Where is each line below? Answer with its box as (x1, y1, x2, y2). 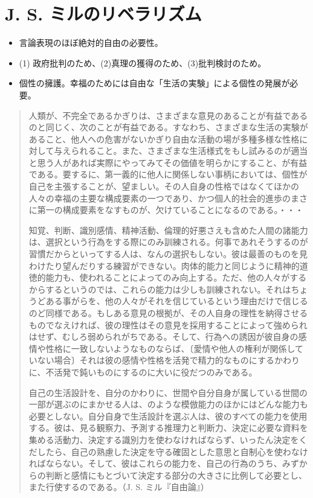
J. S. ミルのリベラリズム (5, 1, 202, 26)
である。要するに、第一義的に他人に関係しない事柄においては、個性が (28, 168, 308, 180)
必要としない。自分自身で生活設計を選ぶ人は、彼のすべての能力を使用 (28, 409, 308, 422)
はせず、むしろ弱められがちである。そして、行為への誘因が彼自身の (28, 330, 298, 343)
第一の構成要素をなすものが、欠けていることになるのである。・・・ (37, 203, 304, 216)
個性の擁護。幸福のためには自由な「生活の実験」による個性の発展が (19, 77, 290, 89)
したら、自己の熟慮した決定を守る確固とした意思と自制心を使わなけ (37, 445, 308, 458)
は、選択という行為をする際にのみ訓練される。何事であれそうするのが (28, 235, 308, 248)
